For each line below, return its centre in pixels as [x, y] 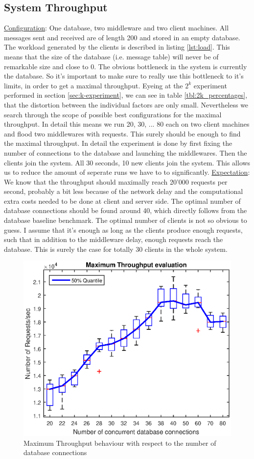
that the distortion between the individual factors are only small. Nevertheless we [126, 104]
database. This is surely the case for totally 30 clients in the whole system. [116, 249]
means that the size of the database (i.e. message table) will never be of [111, 56]
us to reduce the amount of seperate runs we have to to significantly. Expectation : [127, 172]
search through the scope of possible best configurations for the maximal [113, 114]
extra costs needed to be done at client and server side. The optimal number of [122, 201]
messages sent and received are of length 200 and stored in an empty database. [122, 37]
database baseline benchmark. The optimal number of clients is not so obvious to [126, 220]
